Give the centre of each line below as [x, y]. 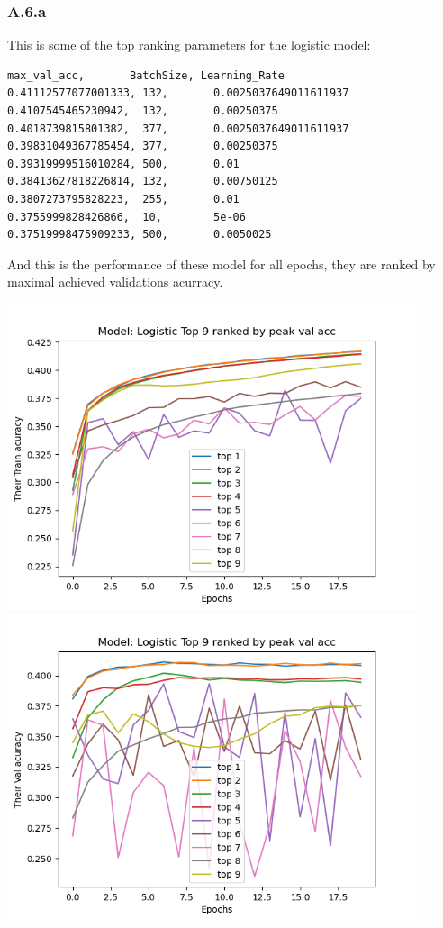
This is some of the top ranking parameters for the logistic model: [189, 45]
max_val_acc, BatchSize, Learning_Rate [146, 75]
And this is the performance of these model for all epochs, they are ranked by [221, 264]
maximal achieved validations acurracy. [115, 282]
